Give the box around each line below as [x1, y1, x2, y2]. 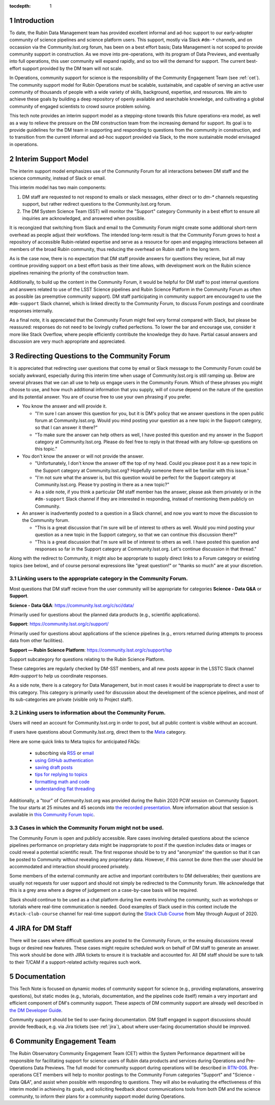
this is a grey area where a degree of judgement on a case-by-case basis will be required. [9, 887, 198, 893]
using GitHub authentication [35, 757, 94, 763]
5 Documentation [9, 972, 66, 981]
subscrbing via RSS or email [35, 750, 94, 756]
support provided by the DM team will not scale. [22, 65, 123, 71]
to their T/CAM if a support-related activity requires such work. [9, 959, 142, 965]
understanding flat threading [35, 786, 95, 792]
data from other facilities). [9, 638, 64, 644]
